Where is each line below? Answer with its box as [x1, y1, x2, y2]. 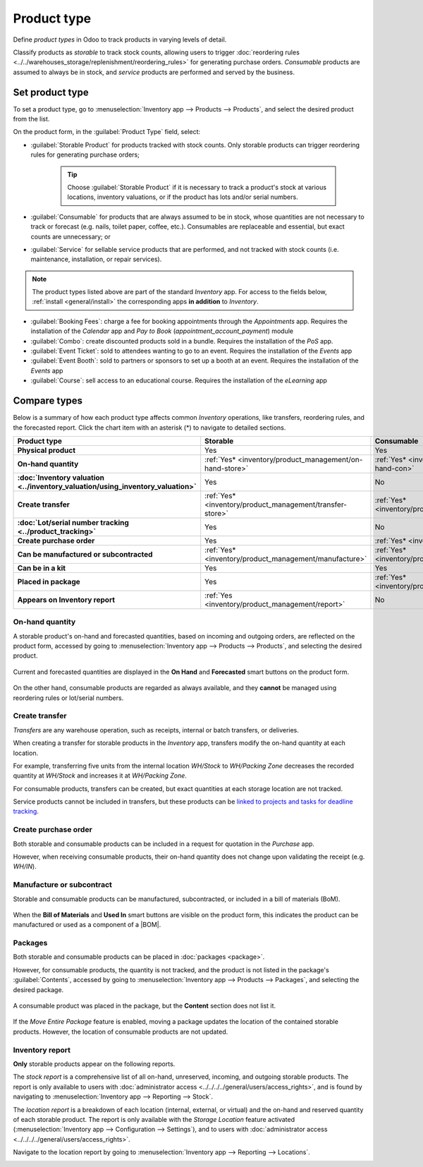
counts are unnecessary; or [30, 232, 111, 241]
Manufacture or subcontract [13, 880, 113, 890]
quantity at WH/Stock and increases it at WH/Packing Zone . [13, 771, 187, 780]
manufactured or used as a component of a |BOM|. [13, 921, 161, 929]
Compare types [13, 395, 83, 407]
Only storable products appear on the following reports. [13, 1059, 176, 1068]
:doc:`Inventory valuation [17, 473, 105, 483]
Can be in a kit [17, 563, 66, 573]
